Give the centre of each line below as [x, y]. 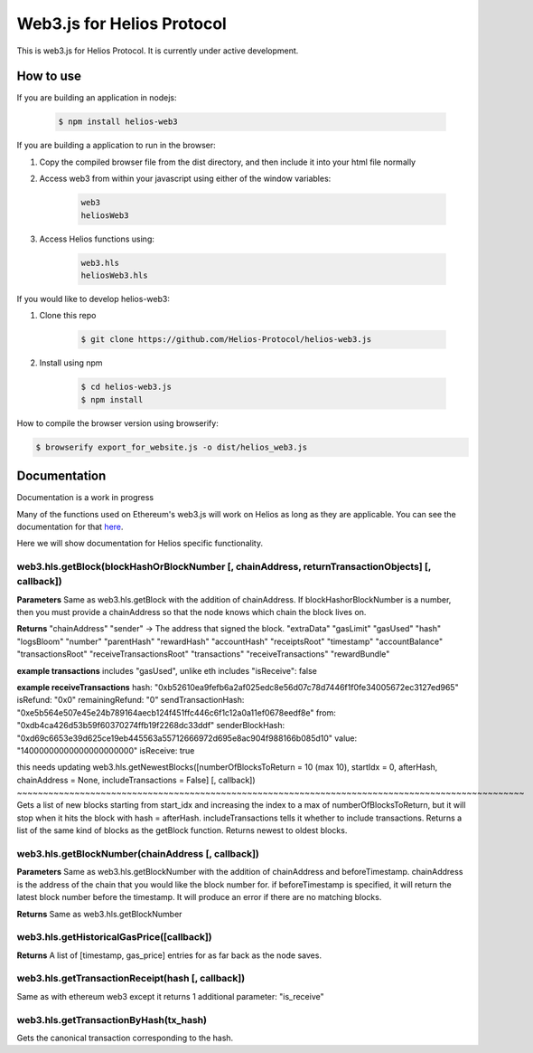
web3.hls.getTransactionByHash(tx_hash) [112, 1020]
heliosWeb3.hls [114, 275]
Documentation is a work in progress [85, 498]
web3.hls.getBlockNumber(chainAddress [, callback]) [138, 854]
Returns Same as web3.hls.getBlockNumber [99, 914]
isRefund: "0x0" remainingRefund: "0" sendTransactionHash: [131, 700]
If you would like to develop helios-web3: [94, 299]
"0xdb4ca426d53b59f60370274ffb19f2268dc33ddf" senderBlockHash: [150, 726]
